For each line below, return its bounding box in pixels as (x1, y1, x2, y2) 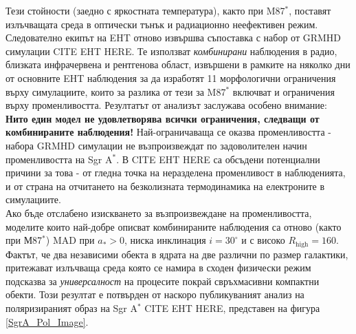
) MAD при (45, 233, 95, 247)
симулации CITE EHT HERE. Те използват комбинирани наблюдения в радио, (5, 43, 337, 58)
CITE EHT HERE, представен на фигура (144, 300, 320, 315)
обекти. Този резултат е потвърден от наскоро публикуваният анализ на (5, 287, 304, 302)
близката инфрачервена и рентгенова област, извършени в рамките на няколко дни (5, 57, 351, 72)
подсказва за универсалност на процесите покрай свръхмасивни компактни (5, 273, 320, 288)
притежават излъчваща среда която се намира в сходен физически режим (5, 260, 311, 275)
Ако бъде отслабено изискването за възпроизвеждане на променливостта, (5, 205, 312, 220)
